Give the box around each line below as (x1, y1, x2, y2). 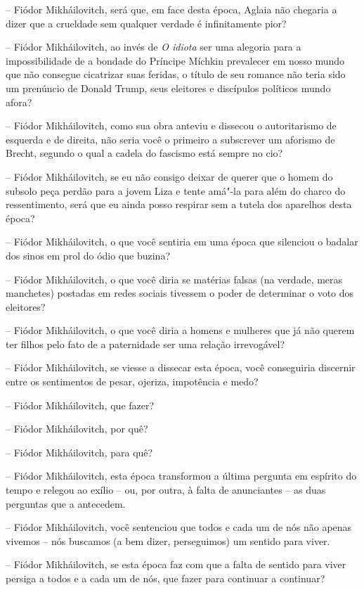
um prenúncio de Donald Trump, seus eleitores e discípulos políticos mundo (6, 80, 331, 95)
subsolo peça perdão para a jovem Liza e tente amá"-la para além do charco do (6, 183, 346, 198)
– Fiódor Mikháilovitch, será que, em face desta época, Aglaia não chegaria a (6, 2, 337, 16)
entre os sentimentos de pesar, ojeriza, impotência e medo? (6, 374, 259, 389)
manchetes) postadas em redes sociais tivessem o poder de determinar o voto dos (6, 286, 354, 300)
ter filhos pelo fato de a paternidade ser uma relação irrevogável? (6, 336, 285, 351)
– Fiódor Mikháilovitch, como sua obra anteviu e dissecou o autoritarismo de (6, 118, 337, 133)
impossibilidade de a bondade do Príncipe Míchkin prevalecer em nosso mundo (6, 53, 345, 68)
